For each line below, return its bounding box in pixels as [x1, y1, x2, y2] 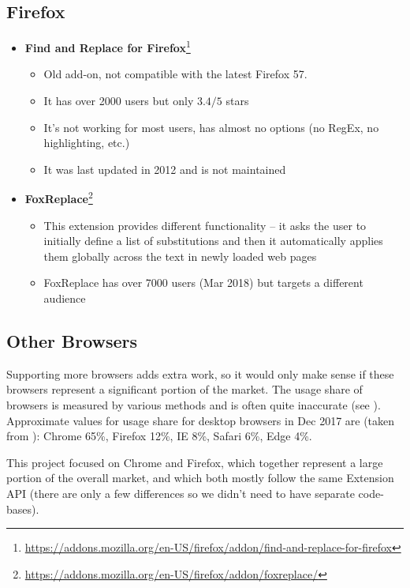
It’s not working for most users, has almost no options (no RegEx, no [43, 119, 379, 135]
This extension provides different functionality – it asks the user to [43, 217, 367, 233]
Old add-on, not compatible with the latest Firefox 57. [43, 66, 307, 82]
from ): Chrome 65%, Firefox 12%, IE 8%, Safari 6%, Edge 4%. [6, 428, 312, 444]
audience [43, 290, 86, 307]
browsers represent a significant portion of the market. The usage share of [6, 381, 363, 398]
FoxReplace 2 [24, 188, 93, 207]
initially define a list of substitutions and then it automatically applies [43, 232, 383, 249]
